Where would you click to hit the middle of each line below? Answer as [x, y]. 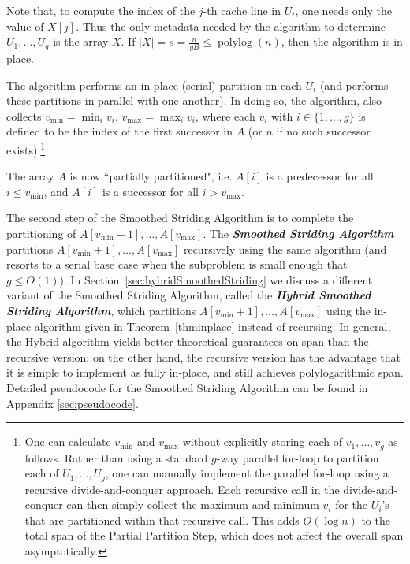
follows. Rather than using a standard [116, 457]
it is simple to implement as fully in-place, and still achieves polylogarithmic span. [205, 372]
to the [376, 519]
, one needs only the [343, 10]
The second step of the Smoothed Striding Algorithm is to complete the [180, 218]
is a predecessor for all [320, 176]
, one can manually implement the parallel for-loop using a [247, 473]
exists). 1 [26, 148]
